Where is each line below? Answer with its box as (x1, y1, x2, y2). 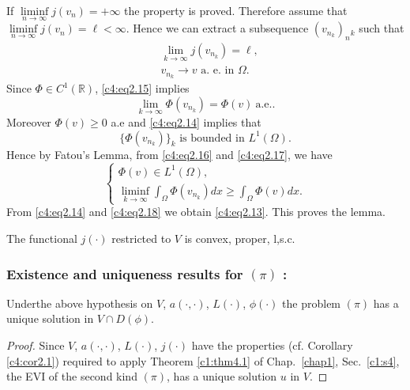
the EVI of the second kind (6, 368, 137, 384)
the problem (282, 294, 341, 311)
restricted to (111, 230, 171, 247)
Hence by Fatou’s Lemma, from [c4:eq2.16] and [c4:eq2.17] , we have (6, 146, 333, 162)
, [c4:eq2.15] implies (95, 80, 190, 97)
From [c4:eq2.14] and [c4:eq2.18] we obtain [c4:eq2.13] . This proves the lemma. (6, 203, 386, 220)
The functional (6, 230, 77, 247)
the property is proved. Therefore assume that (124, 2, 348, 18)
